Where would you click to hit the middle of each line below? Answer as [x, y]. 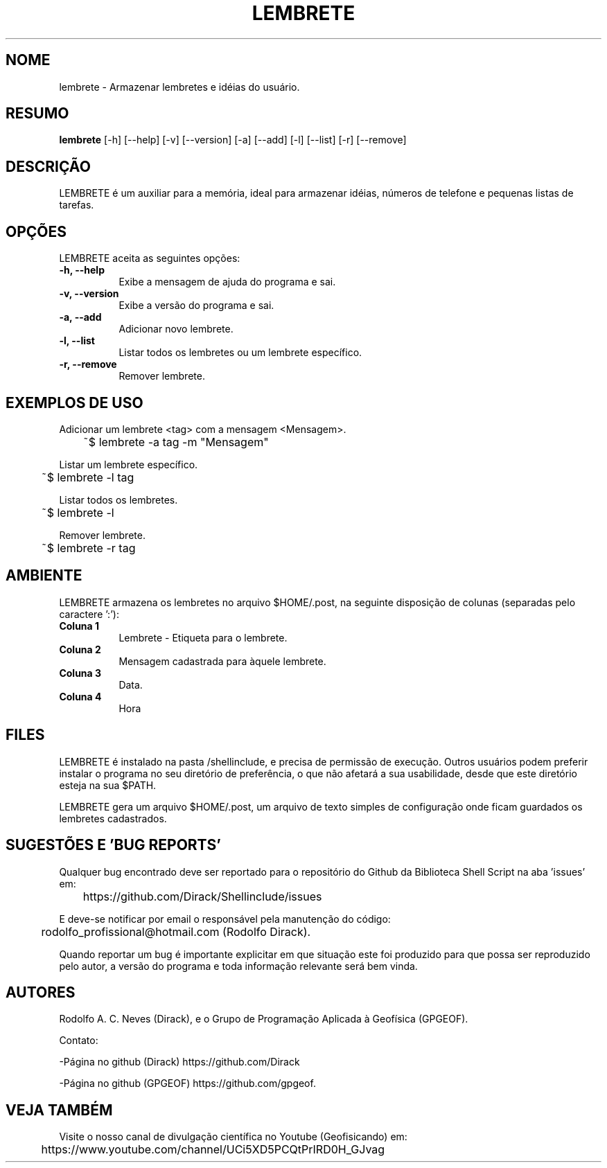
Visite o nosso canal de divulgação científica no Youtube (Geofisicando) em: [233, 1137]
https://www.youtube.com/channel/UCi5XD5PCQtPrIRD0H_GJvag [213, 1150]
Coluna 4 [80, 696]
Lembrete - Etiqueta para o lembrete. [203, 637]
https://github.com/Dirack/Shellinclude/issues [202, 896]
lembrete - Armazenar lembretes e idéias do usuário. [179, 87]
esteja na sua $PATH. [108, 785]
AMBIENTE [44, 576]
